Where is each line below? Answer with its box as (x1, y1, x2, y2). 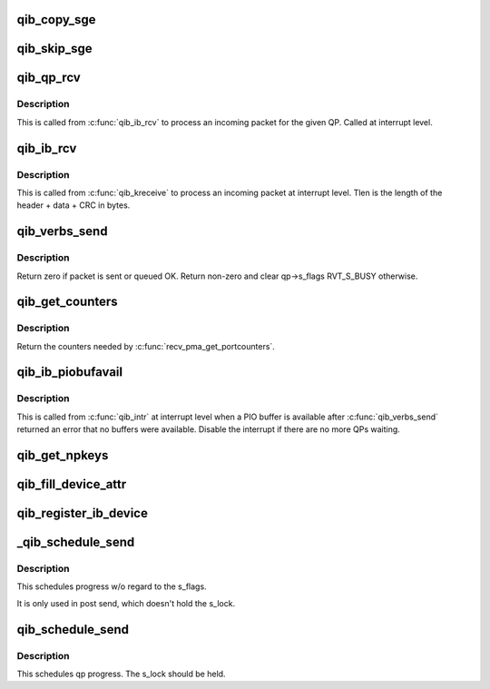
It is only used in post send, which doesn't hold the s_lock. (16, 597, 236, 608)
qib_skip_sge (16, 41, 93, 56)
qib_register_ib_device (16, 506, 149, 521)
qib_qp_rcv (16, 70, 81, 85)
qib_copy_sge (16, 12, 96, 27)
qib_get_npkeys (16, 448, 109, 463)
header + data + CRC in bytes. (16, 200, 131, 211)
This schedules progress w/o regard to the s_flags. (16, 581, 208, 592)
